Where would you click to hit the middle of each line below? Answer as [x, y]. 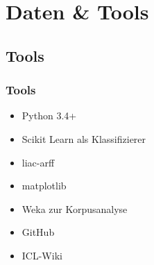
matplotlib [44, 186]
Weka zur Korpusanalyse [75, 208]
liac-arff [38, 162]
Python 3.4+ [49, 116]
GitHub [38, 232]
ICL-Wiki [42, 255]
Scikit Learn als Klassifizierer [84, 138]
